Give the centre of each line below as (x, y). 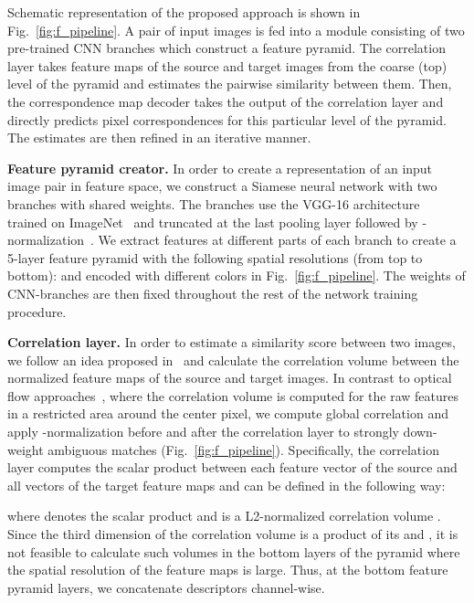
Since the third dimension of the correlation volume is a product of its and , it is (233, 534)
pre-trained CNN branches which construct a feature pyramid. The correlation (226, 48)
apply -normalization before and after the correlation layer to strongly (203, 432)
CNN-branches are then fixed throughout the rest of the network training (213, 293)
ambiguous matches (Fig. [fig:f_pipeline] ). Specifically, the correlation (243, 449)
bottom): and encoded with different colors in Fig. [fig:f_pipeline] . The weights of (237, 275)
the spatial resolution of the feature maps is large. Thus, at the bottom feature (228, 570)
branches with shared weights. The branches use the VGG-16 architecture (214, 203)
